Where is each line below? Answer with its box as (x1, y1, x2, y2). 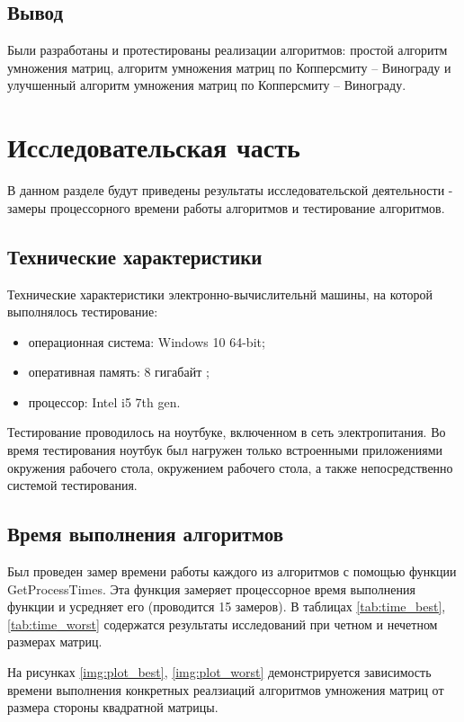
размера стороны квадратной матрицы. (7, 698, 219, 717)
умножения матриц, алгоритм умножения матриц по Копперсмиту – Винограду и (7, 58, 451, 76)
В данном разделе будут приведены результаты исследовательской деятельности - (7, 181, 453, 200)
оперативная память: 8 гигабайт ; (28, 362, 210, 381)
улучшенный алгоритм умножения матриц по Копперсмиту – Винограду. (7, 76, 406, 94)
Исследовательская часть (7, 129, 300, 165)
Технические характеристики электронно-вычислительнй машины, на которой (7, 284, 433, 303)
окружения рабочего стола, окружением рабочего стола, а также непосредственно (7, 458, 453, 477)
